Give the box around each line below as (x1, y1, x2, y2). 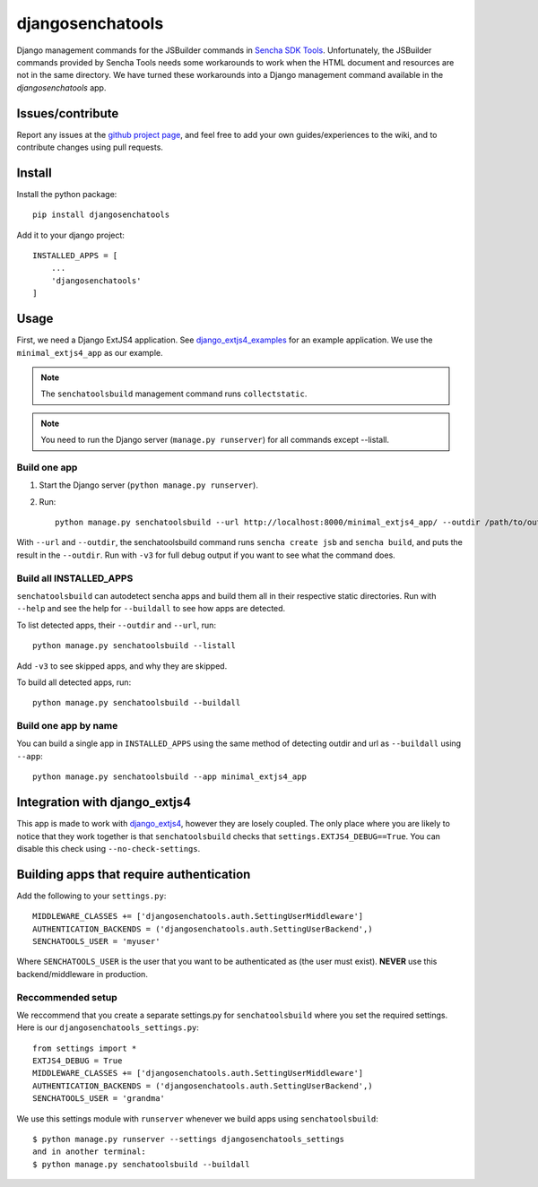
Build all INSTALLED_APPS (16, 572, 134, 585)
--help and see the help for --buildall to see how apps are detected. (16, 603, 286, 614)
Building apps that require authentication (16, 866, 251, 882)
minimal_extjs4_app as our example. (16, 347, 163, 358)
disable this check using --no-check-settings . (16, 843, 201, 853)
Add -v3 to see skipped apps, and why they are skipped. (16, 660, 228, 671)
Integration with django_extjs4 (16, 794, 192, 810)
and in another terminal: (32, 1147, 147, 1157)
